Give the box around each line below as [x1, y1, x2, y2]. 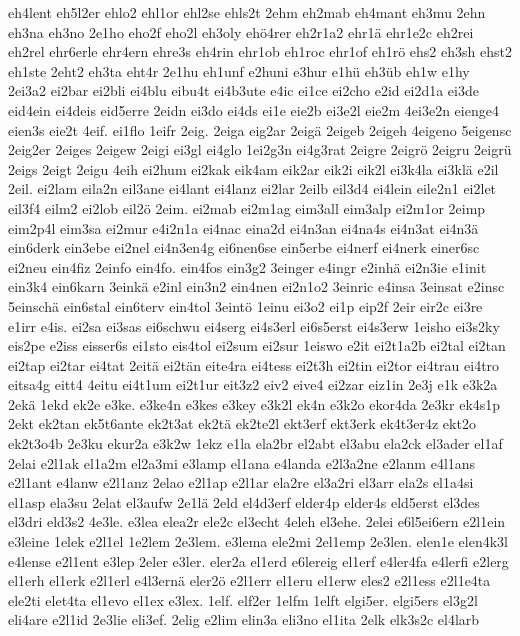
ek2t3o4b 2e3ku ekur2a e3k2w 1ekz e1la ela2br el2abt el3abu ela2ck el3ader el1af [8, 433, 503, 454]
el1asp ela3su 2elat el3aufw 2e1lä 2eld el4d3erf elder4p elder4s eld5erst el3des [8, 491, 480, 512]
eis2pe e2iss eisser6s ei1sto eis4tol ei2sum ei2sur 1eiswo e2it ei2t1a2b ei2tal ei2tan [8, 335, 506, 356]
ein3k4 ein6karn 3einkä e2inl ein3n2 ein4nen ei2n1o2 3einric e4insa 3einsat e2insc [8, 276, 505, 297]
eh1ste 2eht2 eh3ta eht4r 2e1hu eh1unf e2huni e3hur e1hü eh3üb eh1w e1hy [8, 60, 470, 81]
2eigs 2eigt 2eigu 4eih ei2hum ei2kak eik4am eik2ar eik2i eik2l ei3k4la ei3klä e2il [8, 158, 499, 179]
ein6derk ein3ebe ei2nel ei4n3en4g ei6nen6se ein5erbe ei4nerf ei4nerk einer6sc [8, 237, 480, 258]
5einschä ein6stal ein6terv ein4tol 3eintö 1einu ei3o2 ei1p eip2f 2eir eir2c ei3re [8, 295, 483, 316]
